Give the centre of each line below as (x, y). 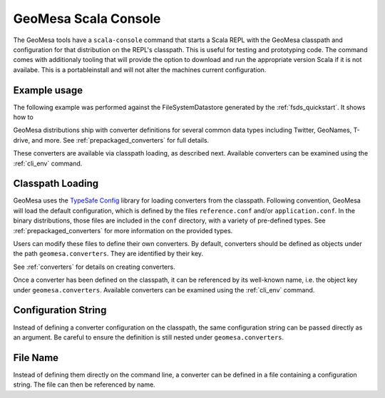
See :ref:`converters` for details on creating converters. (94, 267)
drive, (22, 140)
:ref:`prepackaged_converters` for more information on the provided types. (123, 230)
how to (23, 117)
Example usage (48, 90)
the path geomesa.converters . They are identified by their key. (108, 254)
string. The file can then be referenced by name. (84, 384)
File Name (36, 358)
